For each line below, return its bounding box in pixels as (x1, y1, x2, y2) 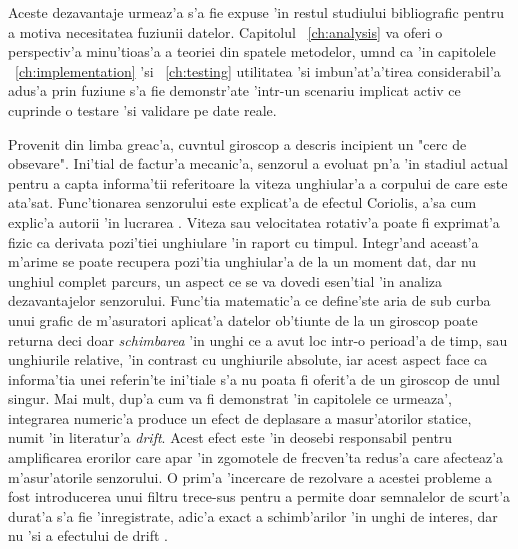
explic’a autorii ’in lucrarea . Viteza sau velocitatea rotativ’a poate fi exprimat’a (8, 211, 500, 232)
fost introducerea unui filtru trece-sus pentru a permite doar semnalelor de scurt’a (8, 486, 511, 507)
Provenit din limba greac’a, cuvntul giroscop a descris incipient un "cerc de (8, 133, 467, 154)
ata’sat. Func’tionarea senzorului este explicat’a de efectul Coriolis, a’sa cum (8, 192, 477, 213)
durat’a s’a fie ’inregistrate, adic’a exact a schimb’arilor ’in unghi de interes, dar (8, 505, 498, 526)
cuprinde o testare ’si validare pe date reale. (8, 99, 277, 120)
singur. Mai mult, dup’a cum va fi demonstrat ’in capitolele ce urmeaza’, (8, 388, 452, 409)
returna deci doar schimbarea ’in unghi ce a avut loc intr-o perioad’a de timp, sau (8, 329, 508, 350)
